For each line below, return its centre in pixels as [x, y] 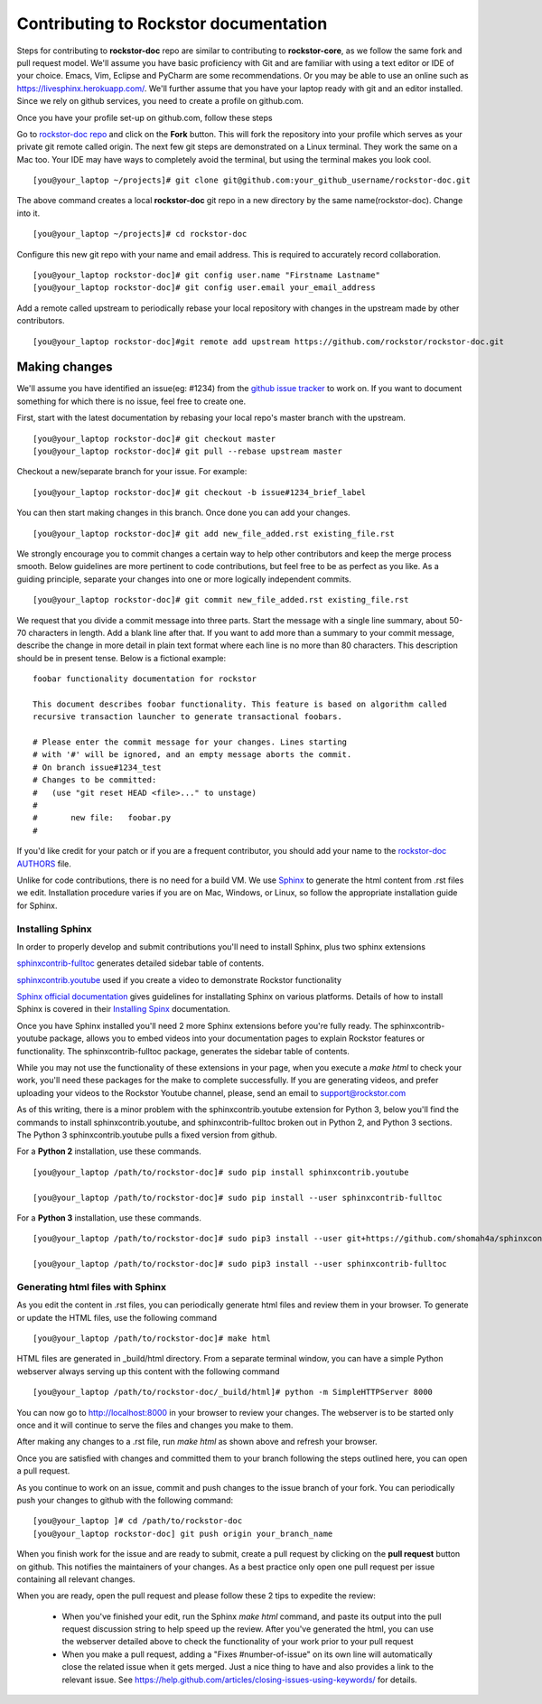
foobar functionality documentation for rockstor [145, 679]
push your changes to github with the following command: [125, 1500]
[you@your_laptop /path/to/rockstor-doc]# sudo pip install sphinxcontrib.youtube [221, 1172]
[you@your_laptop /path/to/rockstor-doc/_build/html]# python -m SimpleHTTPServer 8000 [233, 1392]
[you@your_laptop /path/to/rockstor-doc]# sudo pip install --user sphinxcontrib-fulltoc [238, 1198]
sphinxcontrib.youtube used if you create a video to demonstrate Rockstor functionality [179, 979]
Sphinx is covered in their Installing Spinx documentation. [123, 1009]
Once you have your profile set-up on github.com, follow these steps [145, 117]
